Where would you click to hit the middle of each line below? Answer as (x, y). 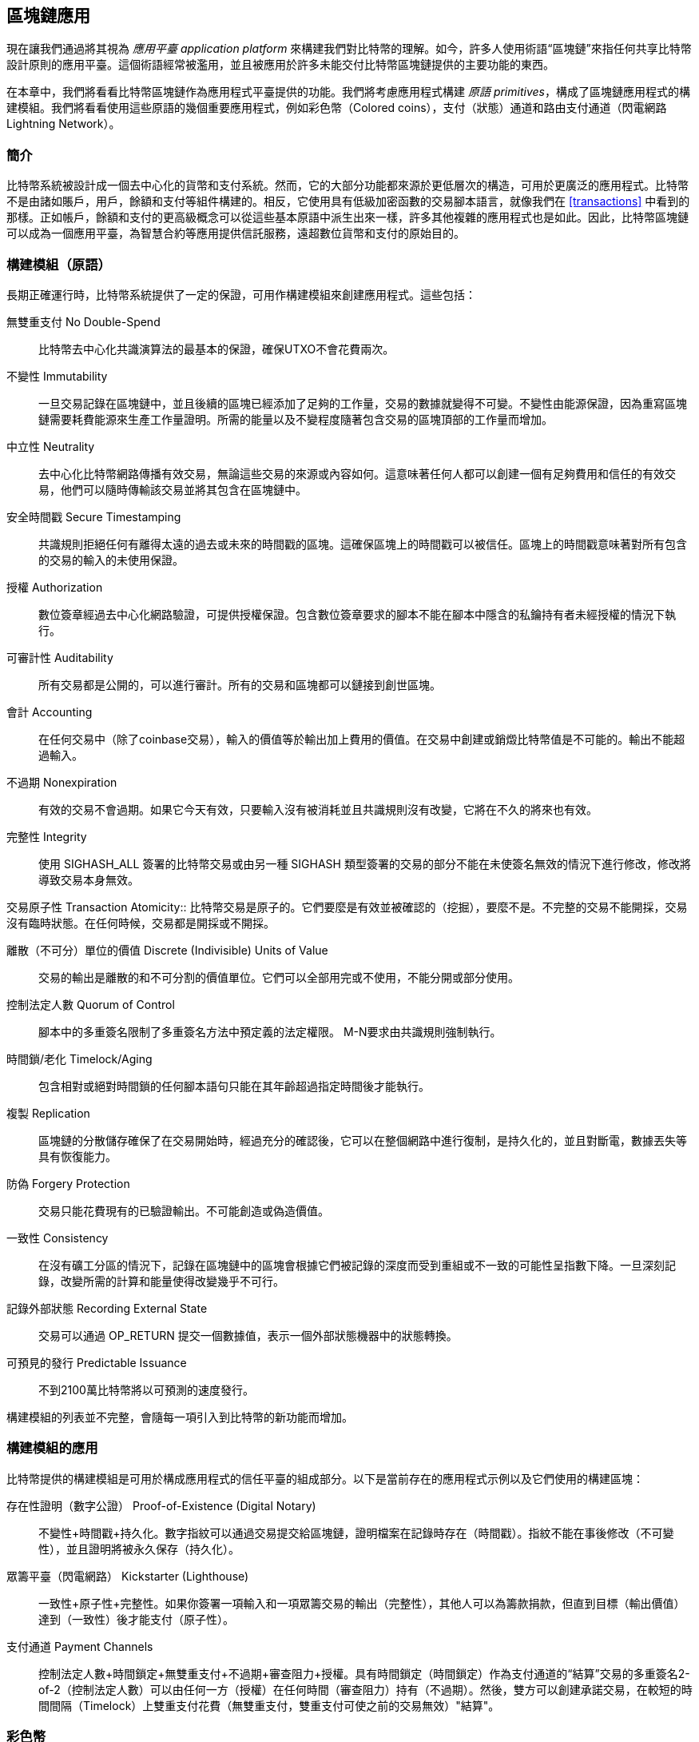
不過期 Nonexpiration (62, 782)
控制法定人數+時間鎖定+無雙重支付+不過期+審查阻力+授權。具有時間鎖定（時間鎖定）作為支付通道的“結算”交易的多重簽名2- (364, 1673)
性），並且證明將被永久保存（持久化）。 (139, 1549)
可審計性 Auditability (60, 657)
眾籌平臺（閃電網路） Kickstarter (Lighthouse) (128, 1576)
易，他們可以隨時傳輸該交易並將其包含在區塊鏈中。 (173, 489)
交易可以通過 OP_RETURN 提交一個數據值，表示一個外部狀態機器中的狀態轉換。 (248, 1335)
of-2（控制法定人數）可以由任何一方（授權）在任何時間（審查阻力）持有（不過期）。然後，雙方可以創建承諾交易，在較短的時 (365, 1689)
